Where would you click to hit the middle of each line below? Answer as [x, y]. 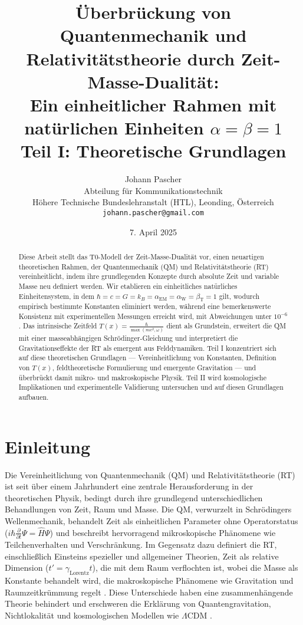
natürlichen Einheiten [114, 128]
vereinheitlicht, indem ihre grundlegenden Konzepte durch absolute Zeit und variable [149, 276]
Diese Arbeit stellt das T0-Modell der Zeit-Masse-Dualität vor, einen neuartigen [141, 257]
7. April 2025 [153, 231]
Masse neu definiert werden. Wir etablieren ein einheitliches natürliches [128, 286]
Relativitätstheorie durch [131, 58]
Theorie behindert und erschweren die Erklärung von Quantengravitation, [138, 603]
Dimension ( [27, 568]
